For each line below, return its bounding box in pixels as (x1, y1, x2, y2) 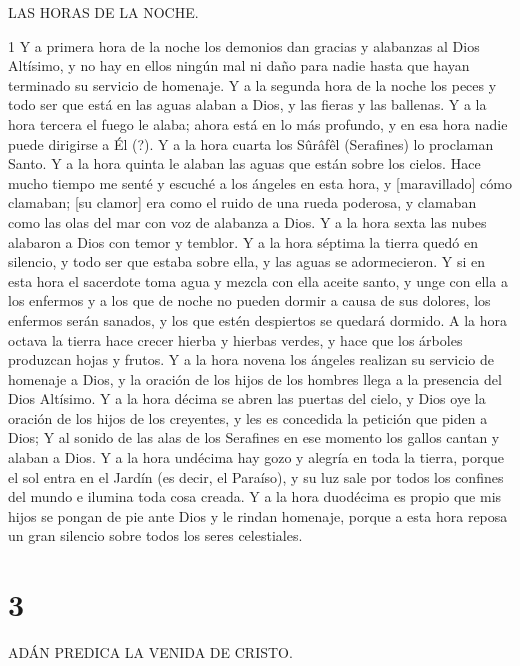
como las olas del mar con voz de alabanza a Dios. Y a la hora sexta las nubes (8, 211, 487, 232)
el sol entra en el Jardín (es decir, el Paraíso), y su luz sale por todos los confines (8, 466, 504, 487)
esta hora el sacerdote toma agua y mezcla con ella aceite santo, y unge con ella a (8, 270, 508, 291)
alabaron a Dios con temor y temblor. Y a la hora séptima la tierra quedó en (8, 231, 478, 252)
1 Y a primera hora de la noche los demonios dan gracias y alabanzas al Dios (8, 35, 480, 56)
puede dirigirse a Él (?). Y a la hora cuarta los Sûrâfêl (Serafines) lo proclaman (8, 133, 494, 154)
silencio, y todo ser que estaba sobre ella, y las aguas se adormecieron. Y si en (8, 251, 486, 272)
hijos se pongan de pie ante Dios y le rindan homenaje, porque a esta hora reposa (8, 505, 508, 526)
